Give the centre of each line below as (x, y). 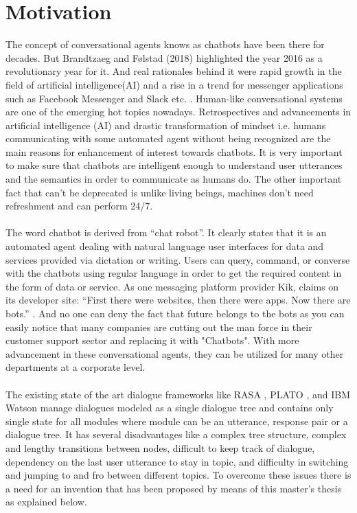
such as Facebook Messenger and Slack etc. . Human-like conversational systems (174, 98)
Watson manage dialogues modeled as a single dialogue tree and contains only (170, 408)
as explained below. (46, 502)
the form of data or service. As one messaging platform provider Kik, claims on (172, 286)
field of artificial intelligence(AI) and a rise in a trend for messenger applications (174, 84)
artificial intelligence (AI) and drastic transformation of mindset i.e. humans (166, 125)
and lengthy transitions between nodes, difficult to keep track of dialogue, (160, 447)
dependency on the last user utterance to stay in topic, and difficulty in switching (177, 461)
